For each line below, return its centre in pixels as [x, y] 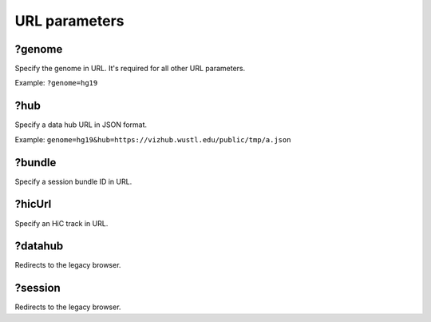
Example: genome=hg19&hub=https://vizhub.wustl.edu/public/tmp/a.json [153, 139]
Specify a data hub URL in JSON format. [81, 125]
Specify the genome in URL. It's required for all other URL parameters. [130, 69]
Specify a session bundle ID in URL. [73, 181]
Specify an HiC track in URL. [61, 223]
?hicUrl [33, 204]
